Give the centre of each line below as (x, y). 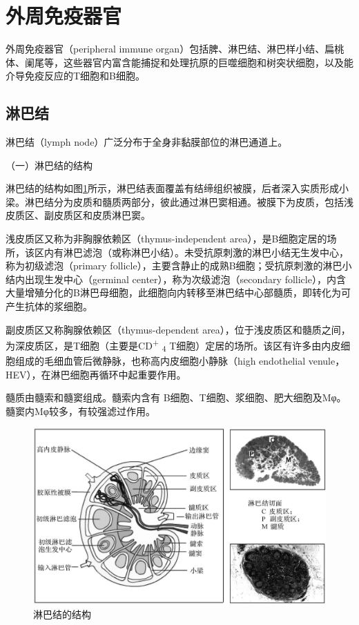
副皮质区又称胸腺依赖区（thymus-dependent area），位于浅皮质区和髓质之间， (178, 329)
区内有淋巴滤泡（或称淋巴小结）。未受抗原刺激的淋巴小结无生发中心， (191, 252)
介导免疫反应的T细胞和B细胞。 (76, 76)
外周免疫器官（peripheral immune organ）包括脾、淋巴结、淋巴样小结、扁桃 (175, 49)
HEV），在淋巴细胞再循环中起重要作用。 (96, 374)
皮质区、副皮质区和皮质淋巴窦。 (78, 215)
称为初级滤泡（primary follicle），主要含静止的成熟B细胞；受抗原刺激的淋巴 (174, 266)
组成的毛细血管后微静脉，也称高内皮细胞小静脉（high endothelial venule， (180, 361)
